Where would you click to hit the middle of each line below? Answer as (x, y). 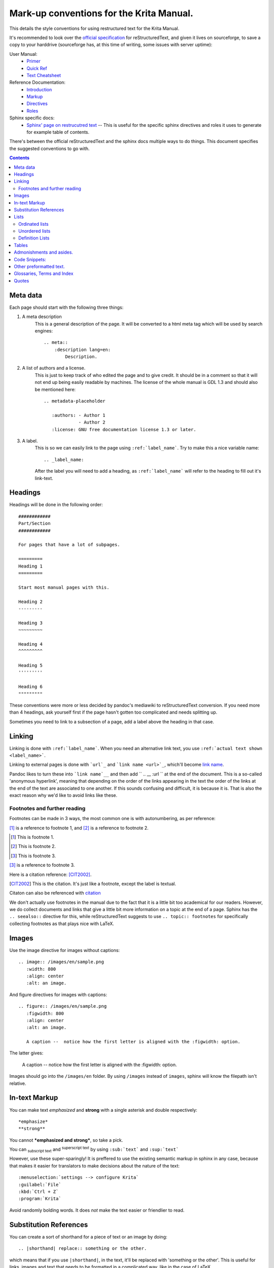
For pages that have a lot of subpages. (69, 545)
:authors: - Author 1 (78, 415)
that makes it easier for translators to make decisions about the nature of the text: (95, 1166)
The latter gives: (26, 1053)
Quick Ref (37, 68)
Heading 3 (30, 623)
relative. (18, 1083)
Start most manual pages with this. (64, 587)
